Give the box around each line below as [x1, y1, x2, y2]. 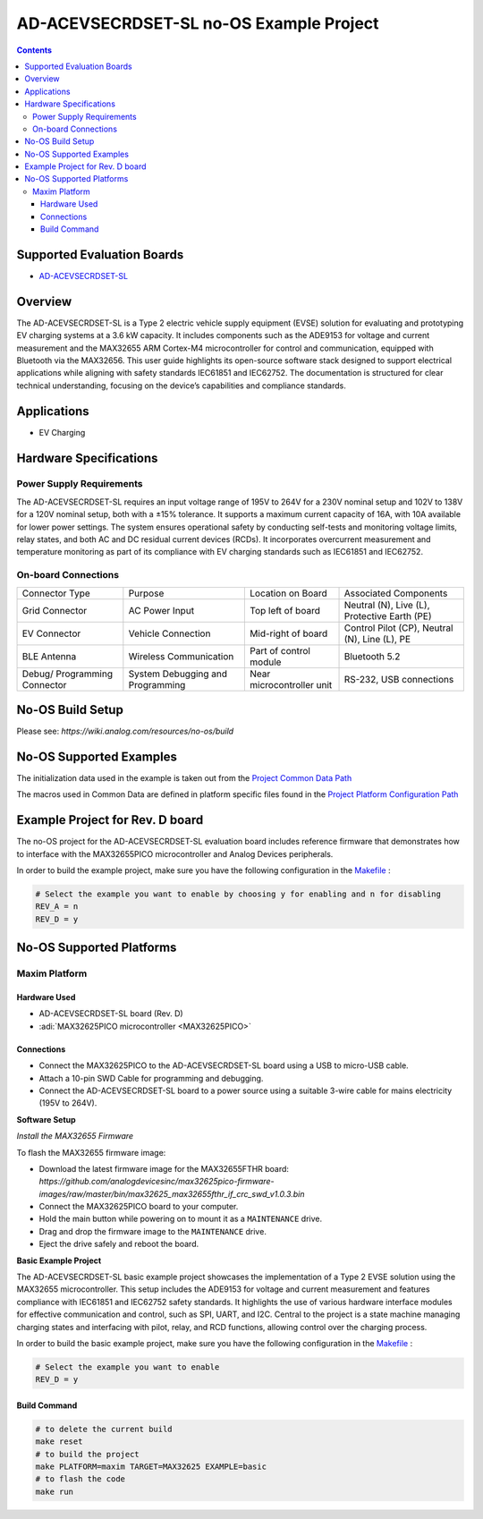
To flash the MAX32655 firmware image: [16, 1147, 166, 1158]
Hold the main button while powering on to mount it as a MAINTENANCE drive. [38, 1213, 322, 1225]
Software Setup [16, 1114, 76, 1124]
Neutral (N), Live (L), [343, 598, 430, 611]
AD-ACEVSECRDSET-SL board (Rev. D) [38, 1008, 183, 1019]
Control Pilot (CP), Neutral [343, 622, 453, 634]
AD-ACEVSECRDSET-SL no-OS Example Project [16, 13, 379, 33]
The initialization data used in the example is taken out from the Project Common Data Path [16, 772, 352, 783]
